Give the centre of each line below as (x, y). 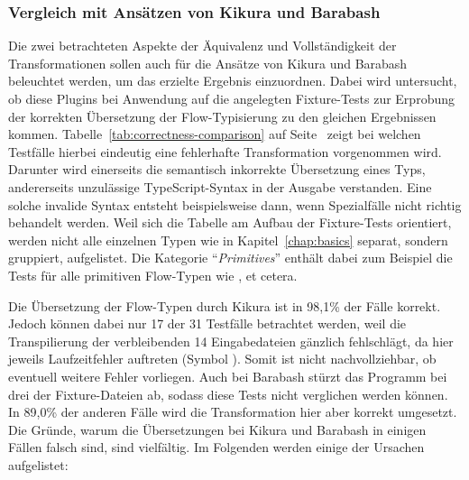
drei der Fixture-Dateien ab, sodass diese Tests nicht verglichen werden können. (228, 394)
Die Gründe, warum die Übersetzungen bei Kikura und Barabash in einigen (217, 429)
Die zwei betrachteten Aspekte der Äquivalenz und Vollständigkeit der (202, 46)
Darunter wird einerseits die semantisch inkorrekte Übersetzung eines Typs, (217, 169)
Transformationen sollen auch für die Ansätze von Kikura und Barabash (208, 63)
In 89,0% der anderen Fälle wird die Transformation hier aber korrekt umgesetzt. (233, 412)
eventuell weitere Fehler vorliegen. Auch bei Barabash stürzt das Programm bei (228, 376)
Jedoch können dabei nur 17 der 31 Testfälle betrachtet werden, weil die (207, 323)
